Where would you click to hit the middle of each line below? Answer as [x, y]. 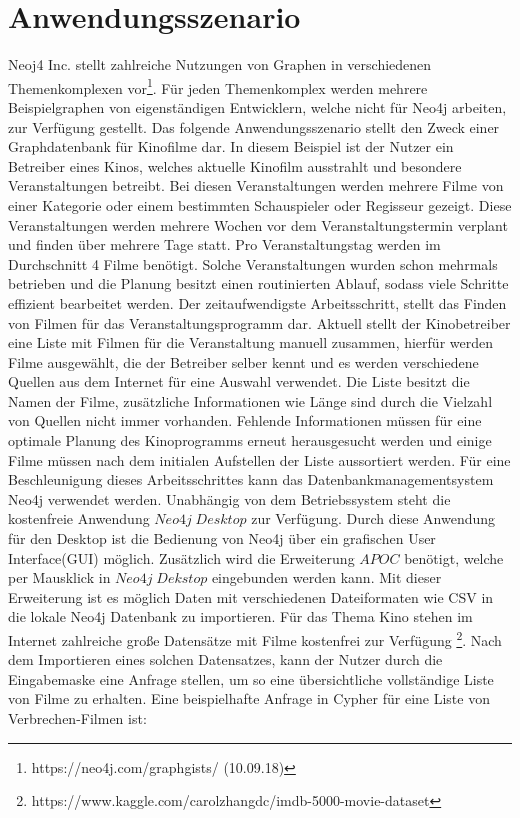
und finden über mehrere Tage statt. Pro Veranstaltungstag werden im [224, 244]
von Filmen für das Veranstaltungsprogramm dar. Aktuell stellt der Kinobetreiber [259, 322]
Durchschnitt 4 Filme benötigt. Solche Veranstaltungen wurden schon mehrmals [253, 263]
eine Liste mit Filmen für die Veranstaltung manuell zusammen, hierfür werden [250, 342]
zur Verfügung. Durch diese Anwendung [373, 518]
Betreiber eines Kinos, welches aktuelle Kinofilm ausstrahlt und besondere [235, 165]
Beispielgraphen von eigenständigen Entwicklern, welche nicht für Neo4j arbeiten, [257, 106]
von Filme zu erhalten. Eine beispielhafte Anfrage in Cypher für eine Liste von [249, 698]
